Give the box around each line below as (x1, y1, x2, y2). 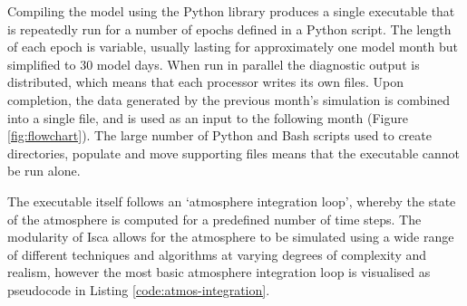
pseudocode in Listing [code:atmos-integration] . (7, 280, 270, 299)
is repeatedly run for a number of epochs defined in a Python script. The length (7, 19, 452, 38)
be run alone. (7, 161, 81, 180)
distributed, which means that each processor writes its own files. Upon (7, 72, 404, 91)
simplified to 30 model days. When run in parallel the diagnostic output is (7, 54, 420, 73)
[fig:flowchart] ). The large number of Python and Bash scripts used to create (7, 126, 432, 145)
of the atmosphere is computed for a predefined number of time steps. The (7, 209, 422, 228)
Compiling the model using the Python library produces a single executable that (7, 2, 455, 20)
